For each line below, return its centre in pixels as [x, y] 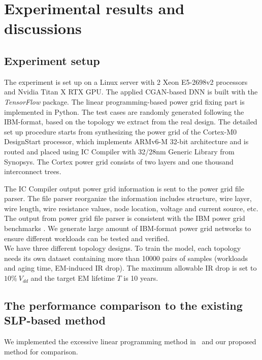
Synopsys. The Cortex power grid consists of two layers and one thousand [119, 161]
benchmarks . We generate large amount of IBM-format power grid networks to [128, 228]
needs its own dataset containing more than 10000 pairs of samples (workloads [126, 258]
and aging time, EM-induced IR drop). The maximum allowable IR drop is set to [130, 268]
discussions [43, 28]
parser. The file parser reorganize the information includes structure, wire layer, [128, 198]
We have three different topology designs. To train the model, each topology [123, 248]
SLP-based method [55, 320]
